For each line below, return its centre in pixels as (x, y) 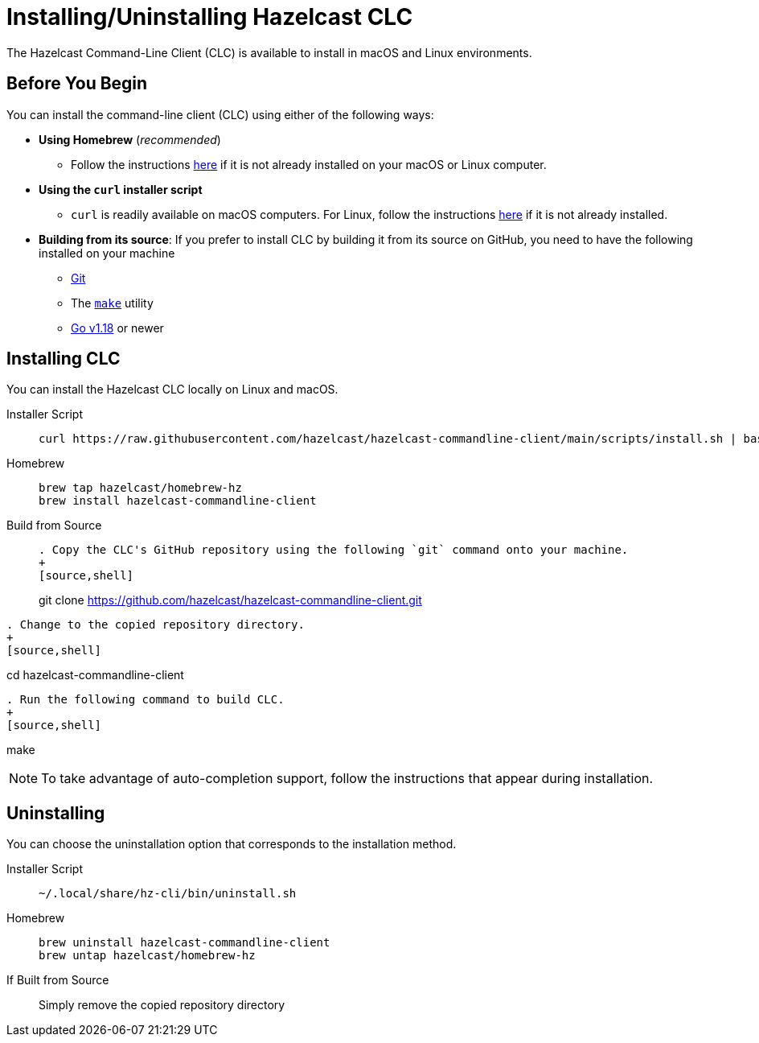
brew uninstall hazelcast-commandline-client (185, 943)
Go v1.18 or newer (117, 328)
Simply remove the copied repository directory (162, 1005)
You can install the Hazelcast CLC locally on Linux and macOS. (172, 390)
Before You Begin (77, 84)
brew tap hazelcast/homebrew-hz (140, 488)
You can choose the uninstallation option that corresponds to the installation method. (232, 844)
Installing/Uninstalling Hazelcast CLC (210, 17)
